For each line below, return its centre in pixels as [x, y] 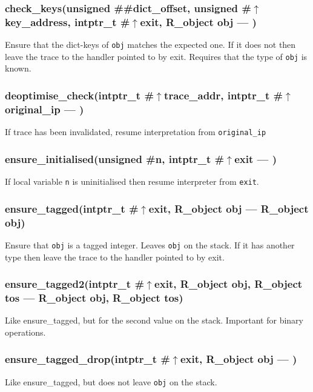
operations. [25, 332]
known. [18, 68]
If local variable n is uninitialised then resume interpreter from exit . [132, 181]
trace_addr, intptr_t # [224, 95]
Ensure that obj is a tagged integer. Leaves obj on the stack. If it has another [150, 244]
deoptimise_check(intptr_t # [80, 95]
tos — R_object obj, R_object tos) [94, 297]
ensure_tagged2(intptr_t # [75, 284]
